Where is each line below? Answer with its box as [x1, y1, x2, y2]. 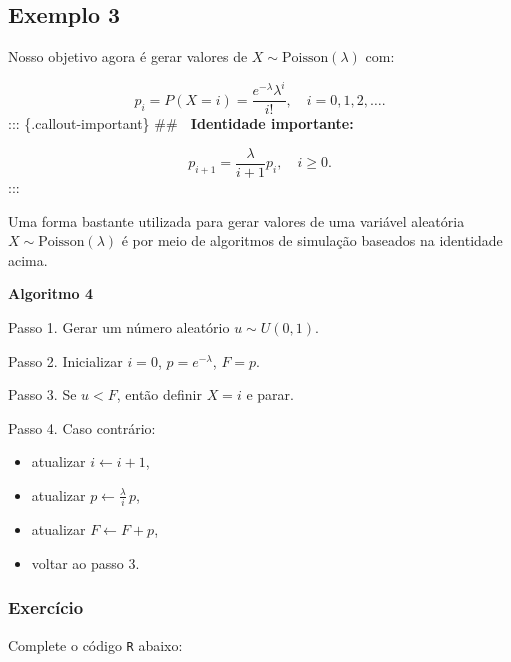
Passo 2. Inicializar [8, 350, 123, 371]
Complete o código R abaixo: [8, 634, 183, 655]
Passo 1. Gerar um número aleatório [8, 316, 230, 337]
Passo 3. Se [8, 384, 77, 405]
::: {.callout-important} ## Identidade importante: [8, 113, 354, 134]
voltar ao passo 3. [31, 552, 140, 573]
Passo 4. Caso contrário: [8, 417, 156, 438]
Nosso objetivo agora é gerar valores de [8, 46, 248, 67]
